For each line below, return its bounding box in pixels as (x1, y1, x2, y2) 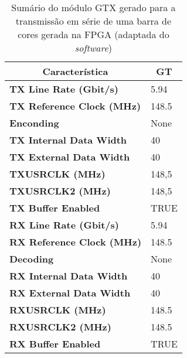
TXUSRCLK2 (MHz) (9, 184, 111, 197)
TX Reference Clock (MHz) (9, 99, 141, 112)
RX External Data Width (9, 286, 131, 299)
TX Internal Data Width (9, 133, 127, 146)
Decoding (9, 252, 54, 265)
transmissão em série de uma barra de (15, 14, 172, 28)
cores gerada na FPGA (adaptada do (18, 28, 169, 41)
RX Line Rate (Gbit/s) (9, 218, 119, 231)
